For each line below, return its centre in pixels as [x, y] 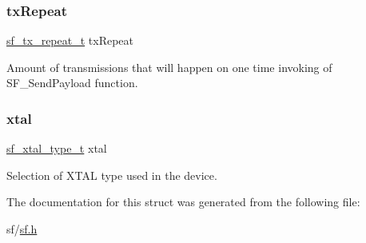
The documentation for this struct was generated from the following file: [183, 202]
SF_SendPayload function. [72, 83]
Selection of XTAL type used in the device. [112, 175]
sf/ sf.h [22, 229]
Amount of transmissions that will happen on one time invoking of [169, 67]
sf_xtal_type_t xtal [57, 148]
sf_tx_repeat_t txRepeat [70, 40]
